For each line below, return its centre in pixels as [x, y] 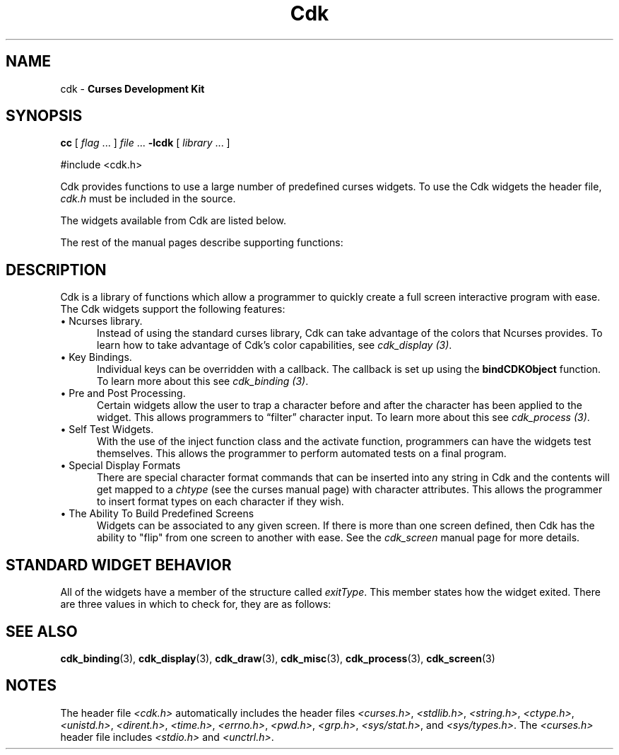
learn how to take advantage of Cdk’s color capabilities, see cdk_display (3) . [275, 345]
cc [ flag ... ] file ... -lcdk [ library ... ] [145, 143]
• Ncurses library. [101, 321]
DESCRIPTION [56, 270]
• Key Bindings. [96, 357]
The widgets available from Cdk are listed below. [173, 221]
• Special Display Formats [120, 466]
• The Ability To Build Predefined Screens [157, 514]
